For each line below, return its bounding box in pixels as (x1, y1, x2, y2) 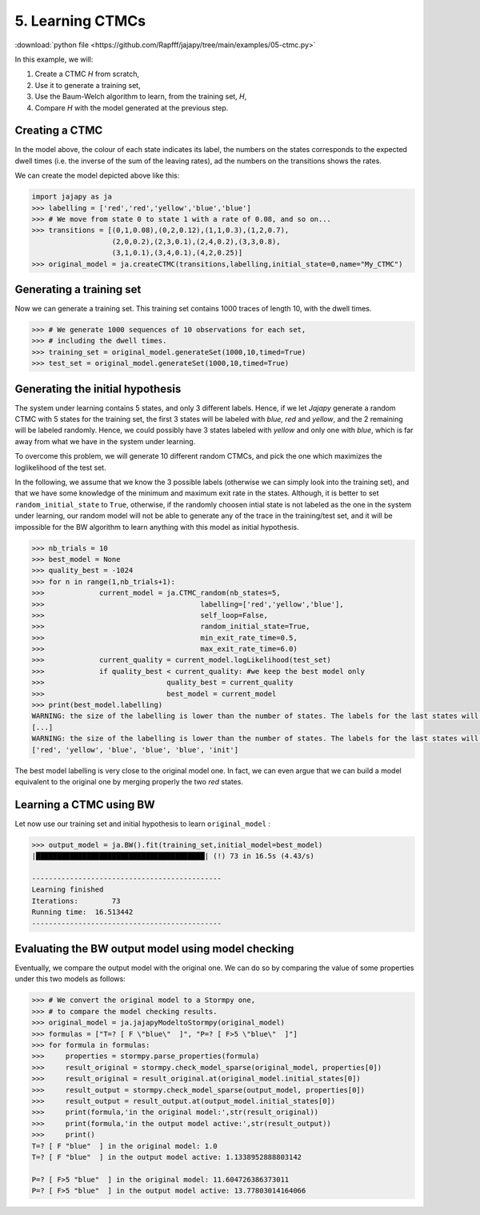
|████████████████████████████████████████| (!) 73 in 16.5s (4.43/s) (31, 852, 315, 860)
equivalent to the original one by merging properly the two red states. (14, 776, 244, 786)
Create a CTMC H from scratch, (34, 69, 140, 79)
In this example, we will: (14, 54, 94, 64)
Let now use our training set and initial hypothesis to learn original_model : (14, 819, 271, 828)
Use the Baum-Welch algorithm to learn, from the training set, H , (34, 92, 247, 102)
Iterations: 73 (31, 896, 121, 905)
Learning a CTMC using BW (14, 797, 155, 812)
